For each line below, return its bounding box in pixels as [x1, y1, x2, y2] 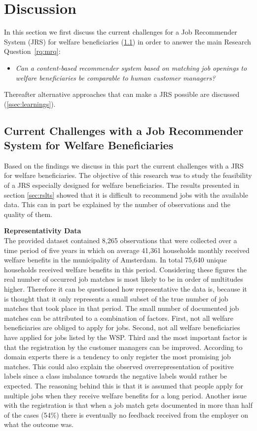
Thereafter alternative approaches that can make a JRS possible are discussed [4, 89, 240, 99]
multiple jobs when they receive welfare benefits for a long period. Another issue [4, 390, 247, 400]
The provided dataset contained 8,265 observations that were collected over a [4, 235, 237, 246]
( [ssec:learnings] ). [4, 98, 56, 109]
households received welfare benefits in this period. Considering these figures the [4, 264, 247, 274]
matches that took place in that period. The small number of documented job [4, 303, 239, 313]
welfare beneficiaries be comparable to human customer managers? [15, 72, 216, 83]
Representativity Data [4, 225, 81, 236]
